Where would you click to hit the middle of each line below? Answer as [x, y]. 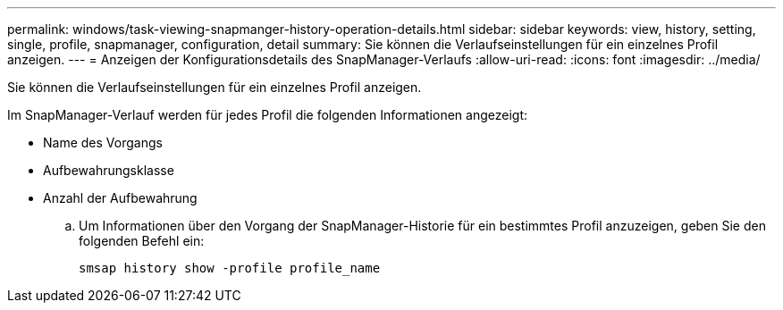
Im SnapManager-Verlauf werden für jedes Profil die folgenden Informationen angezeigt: [267, 115]
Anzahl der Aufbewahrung [120, 198]
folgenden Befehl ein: [142, 241]
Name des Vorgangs [103, 142]
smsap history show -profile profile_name [230, 268]
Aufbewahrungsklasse [109, 170]
